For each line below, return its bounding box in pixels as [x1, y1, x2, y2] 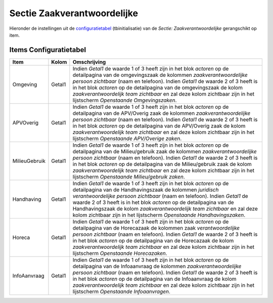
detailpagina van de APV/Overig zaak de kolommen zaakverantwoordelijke [72, 109, 251, 116]
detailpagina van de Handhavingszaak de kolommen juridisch [72, 186, 219, 193]
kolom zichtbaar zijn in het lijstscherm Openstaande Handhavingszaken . [72, 211, 245, 219]
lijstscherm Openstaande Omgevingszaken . [72, 97, 177, 104]
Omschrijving [72, 58, 106, 65]
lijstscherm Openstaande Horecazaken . [72, 249, 167, 256]
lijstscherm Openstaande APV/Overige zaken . [72, 135, 182, 142]
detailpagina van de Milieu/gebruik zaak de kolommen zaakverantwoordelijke [72, 148, 257, 155]
